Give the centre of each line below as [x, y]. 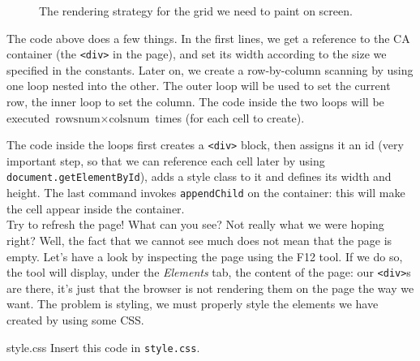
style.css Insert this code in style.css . [103, 347]
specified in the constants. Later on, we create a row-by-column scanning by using [210, 69]
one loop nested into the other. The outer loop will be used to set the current [199, 86]
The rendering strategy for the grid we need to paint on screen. [196, 11]
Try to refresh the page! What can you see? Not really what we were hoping [195, 224]
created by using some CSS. [75, 320]
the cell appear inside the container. [96, 208]
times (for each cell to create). [230, 117]
